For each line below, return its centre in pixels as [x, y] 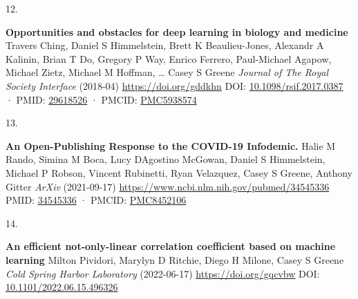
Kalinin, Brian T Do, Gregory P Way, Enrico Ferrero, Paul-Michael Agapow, [169, 58]
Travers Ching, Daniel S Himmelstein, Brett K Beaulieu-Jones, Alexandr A [165, 45]
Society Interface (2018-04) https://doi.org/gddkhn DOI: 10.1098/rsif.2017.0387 [175, 85]
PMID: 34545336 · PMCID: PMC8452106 [96, 200]
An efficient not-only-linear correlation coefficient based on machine [171, 246]
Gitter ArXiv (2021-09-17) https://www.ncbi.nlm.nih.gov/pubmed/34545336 [168, 186]
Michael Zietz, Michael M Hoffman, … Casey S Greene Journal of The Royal [167, 72]
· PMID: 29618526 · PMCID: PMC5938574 [101, 99]
